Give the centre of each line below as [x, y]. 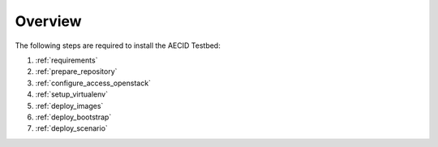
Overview [48, 21]
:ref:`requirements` [67, 60]
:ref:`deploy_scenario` [72, 128]
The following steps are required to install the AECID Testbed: [118, 45]
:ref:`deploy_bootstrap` [73, 117]
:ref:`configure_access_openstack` [93, 83]
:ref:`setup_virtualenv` [72, 94]
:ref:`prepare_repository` [76, 71]
